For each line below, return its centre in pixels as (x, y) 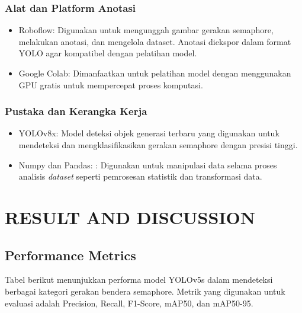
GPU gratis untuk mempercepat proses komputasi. (111, 84)
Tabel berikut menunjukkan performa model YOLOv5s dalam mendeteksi (139, 280)
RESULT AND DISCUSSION (130, 217)
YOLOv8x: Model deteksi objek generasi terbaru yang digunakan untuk (149, 133)
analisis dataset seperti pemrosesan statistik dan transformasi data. (140, 176)
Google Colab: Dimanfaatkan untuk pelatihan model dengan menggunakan (155, 73)
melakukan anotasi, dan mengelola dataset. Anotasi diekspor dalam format (155, 41)
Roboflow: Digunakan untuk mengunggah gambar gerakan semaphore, (146, 30)
